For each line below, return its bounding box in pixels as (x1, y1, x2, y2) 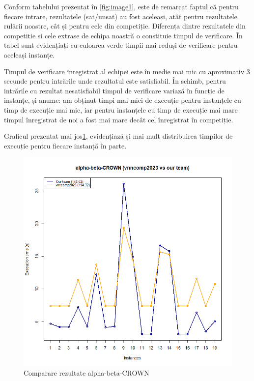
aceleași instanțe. (4, 49, 55, 59)
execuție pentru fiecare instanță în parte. (4, 140, 127, 150)
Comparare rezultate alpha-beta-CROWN (24, 367, 149, 378)
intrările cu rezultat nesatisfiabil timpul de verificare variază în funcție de (4, 85, 225, 95)
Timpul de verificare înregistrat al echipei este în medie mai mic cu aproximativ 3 (4, 66, 250, 76)
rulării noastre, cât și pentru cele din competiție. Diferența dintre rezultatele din (4, 21, 246, 31)
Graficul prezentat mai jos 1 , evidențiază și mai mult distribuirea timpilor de (4, 131, 233, 141)
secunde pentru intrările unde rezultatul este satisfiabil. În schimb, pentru (4, 76, 226, 86)
